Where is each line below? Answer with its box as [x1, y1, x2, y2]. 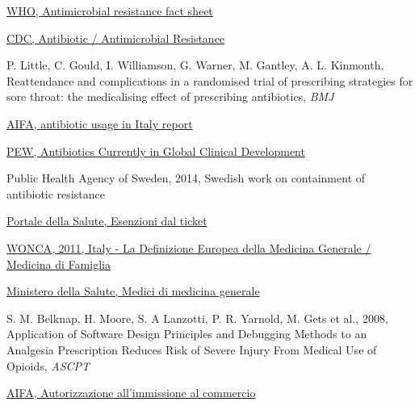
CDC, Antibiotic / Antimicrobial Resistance [6, 29, 225, 46]
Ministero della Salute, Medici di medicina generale [6, 283, 260, 299]
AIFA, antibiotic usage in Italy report [6, 115, 193, 132]
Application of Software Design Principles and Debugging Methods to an [6, 325, 367, 342]
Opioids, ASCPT [6, 357, 90, 374]
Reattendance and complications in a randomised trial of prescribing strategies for [6, 72, 413, 89]
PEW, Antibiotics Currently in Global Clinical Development [6, 142, 305, 159]
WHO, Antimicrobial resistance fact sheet [6, 2, 213, 19]
